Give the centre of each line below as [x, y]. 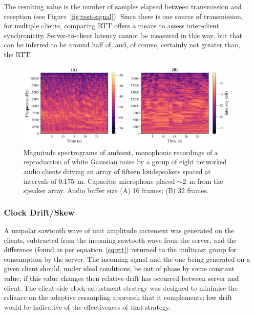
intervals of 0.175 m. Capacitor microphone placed [99, 181]
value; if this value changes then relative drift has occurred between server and [121, 278]
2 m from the [203, 181]
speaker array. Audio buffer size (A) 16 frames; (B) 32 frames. [116, 190]
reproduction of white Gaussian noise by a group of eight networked [125, 162]
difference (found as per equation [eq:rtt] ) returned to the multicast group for [120, 249]
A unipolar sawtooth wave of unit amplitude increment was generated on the [119, 230]
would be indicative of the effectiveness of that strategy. [87, 306]
